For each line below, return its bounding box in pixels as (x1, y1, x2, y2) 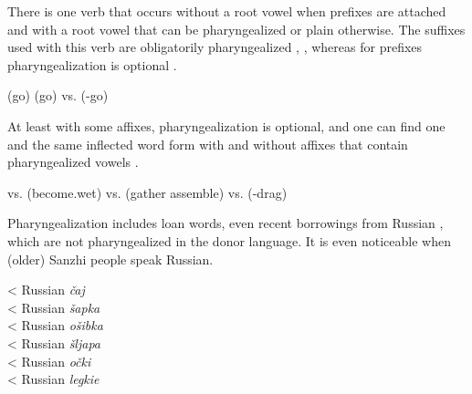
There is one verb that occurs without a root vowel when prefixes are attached (7, 2, 446, 20)
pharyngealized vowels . (7, 152, 139, 171)
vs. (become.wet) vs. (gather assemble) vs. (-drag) (7, 182, 288, 202)
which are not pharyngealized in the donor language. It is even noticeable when (7, 231, 451, 250)
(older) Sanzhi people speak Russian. (7, 249, 214, 268)
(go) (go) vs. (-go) (7, 86, 109, 105)
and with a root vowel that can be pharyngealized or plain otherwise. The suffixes (7, 19, 466, 38)
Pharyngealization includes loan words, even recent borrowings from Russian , (7, 213, 444, 233)
